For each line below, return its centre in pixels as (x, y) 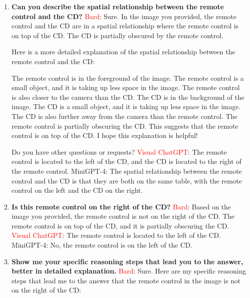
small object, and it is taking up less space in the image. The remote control (125, 87)
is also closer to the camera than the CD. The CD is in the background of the (128, 97)
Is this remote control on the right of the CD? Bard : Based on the (121, 206)
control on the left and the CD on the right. (77, 190)
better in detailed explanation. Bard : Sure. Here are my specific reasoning (129, 271)
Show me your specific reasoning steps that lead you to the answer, (127, 261)
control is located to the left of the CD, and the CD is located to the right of (126, 161)
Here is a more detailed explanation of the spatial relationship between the (123, 52)
